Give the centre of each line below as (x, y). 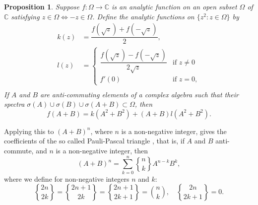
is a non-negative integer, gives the (174, 131)
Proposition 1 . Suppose (42, 6)
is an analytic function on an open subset (174, 6)
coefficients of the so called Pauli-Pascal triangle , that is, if (94, 141)
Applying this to (29, 131)
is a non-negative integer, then (102, 151)
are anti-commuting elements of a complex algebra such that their (140, 94)
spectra (14, 104)
